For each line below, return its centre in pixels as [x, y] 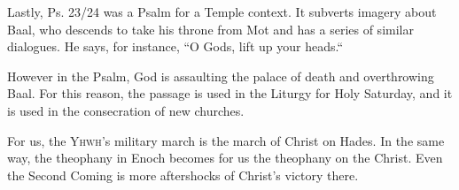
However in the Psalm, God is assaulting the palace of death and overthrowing [221, 76]
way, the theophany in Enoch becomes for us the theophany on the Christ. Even [225, 158]
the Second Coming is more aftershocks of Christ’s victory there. [183, 175]
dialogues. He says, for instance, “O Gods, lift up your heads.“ [175, 46]
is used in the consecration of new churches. [126, 110]
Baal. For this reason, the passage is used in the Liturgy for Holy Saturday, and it [230, 93]
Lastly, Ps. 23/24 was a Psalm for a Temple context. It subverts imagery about [222, 11]
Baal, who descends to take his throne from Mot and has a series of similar [210, 29]
